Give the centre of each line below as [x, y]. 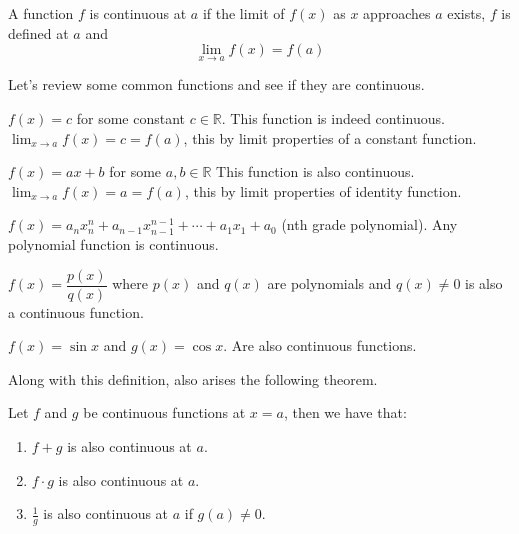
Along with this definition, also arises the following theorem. [193, 378]
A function [41, 13]
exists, [466, 13]
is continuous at [138, 13]
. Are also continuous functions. [320, 345]
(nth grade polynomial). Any [369, 224]
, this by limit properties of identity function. [323, 190]
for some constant [131, 118]
